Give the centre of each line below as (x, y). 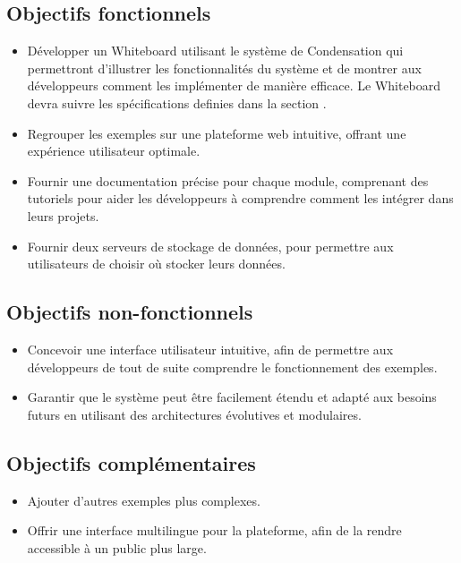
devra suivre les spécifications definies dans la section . (177, 102)
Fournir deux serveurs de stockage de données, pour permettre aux (210, 246)
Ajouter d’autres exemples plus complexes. (144, 500)
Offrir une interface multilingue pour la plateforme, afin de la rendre (214, 530)
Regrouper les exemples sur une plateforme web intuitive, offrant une (217, 133)
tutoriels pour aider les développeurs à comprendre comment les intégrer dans (240, 198)
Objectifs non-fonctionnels (130, 312)
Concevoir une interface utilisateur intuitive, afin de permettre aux (210, 349)
